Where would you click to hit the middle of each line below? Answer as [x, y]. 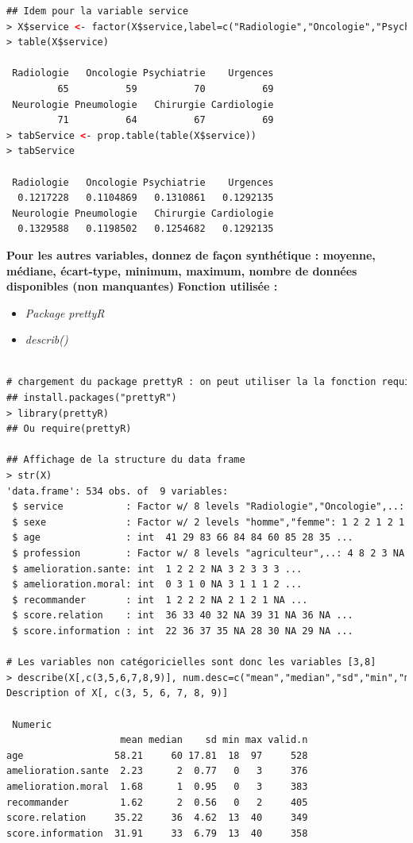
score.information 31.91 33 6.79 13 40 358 [157, 833]
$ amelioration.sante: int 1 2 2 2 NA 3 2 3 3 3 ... [157, 569]
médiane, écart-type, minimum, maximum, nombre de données [182, 270]
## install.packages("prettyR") [92, 398]
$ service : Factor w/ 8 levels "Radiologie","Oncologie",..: [208, 507]
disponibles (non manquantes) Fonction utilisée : [142, 286]
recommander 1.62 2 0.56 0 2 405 [157, 802]
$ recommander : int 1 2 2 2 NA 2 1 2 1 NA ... [160, 600]
